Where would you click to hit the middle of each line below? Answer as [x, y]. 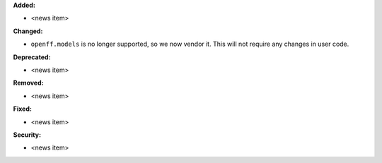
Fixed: [22, 109]
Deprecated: [32, 57]
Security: [27, 135]
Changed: [28, 31]
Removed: [28, 83]
